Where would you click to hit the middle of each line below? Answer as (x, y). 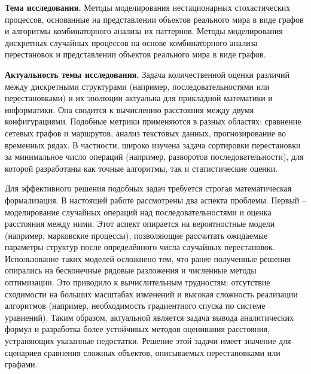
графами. (21, 364)
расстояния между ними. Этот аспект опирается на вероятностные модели (140, 224)
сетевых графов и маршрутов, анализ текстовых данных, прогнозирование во (146, 133)
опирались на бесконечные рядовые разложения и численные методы (131, 270)
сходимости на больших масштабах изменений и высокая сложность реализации (151, 294)
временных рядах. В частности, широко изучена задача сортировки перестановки (153, 145)
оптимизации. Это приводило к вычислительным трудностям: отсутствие (138, 282)
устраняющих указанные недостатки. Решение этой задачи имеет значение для (148, 341)
